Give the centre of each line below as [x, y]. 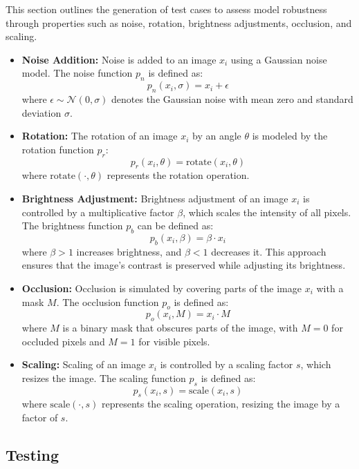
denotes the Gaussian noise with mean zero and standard [232, 98]
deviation [42, 112]
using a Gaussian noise [279, 59]
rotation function [58, 149]
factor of [40, 418]
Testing [32, 455]
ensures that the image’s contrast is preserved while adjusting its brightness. [184, 265]
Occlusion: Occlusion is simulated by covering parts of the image [162, 288]
